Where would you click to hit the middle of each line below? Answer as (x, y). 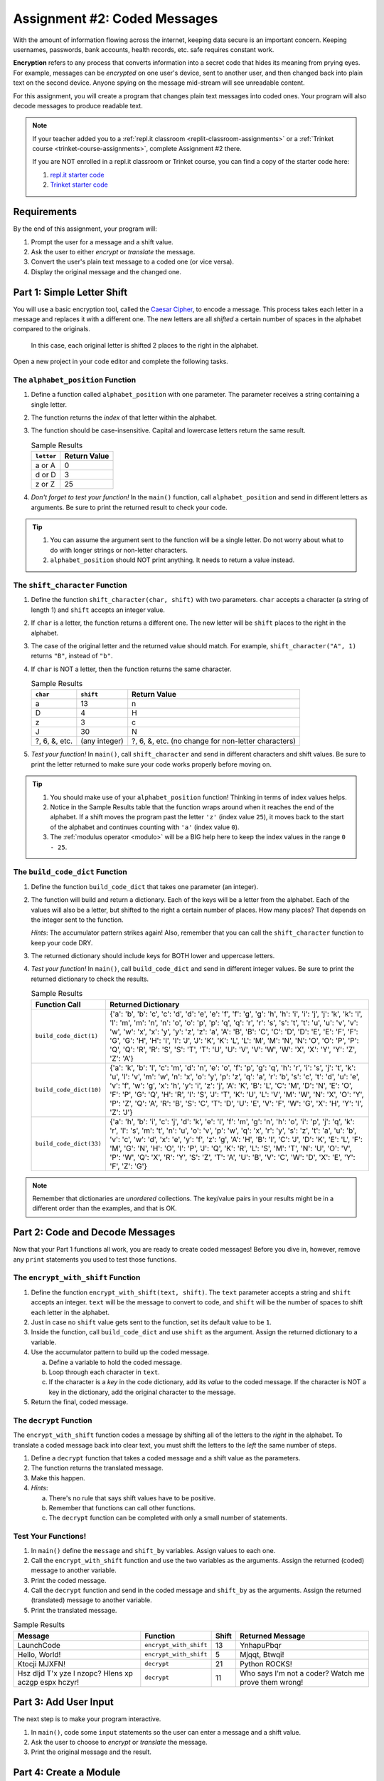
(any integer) (102, 741)
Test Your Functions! (50, 1537)
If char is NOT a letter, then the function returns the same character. (131, 669)
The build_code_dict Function (70, 872)
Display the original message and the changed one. (106, 271)
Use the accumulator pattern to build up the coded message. (120, 1352)
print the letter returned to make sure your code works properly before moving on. (151, 764)
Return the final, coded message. (80, 1402)
